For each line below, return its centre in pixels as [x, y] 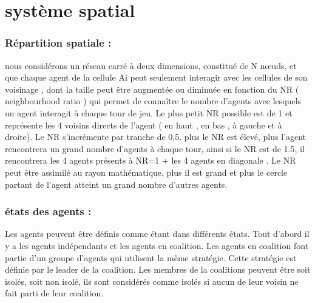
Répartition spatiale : [58, 43]
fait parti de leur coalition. [54, 293]
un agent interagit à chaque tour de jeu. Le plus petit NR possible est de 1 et [149, 112]
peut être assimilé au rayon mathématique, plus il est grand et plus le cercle [146, 172]
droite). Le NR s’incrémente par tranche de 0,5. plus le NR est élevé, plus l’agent [156, 137]
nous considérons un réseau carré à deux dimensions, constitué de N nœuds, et [151, 65]
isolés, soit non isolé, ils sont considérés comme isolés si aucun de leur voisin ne [152, 281]
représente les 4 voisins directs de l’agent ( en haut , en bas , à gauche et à [144, 125]
